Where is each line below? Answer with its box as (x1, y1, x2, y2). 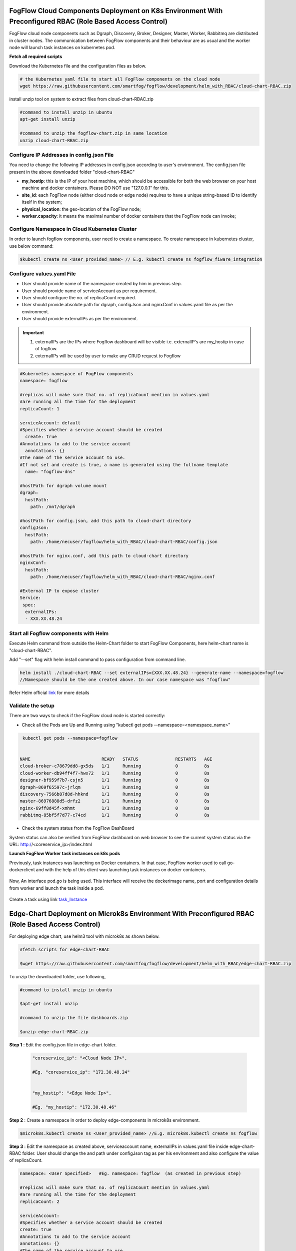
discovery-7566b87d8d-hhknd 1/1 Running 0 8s (19, 791, 210, 797)
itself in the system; (21, 199, 62, 205)
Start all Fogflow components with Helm (9, 630, 109, 637)
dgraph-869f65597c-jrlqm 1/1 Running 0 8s (19, 784, 210, 790)
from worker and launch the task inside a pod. (9, 885, 104, 891)
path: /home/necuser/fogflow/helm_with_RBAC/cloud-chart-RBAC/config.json (30, 539, 217, 545)
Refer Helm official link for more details (9, 690, 89, 696)
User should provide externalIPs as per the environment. (21, 316, 138, 322)
